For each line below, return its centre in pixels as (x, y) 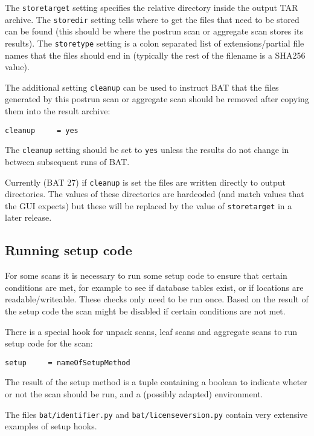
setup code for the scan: (49, 343)
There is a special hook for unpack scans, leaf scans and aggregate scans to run (151, 331)
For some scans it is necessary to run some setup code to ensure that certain (146, 275)
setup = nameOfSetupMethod (68, 363)
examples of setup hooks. (51, 426)
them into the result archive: (58, 111)
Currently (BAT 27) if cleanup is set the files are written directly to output (145, 182)
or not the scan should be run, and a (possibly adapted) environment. (134, 394)
